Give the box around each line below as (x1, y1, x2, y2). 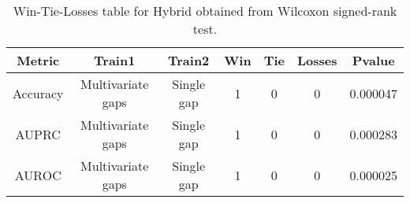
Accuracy (13, 83, 64, 102)
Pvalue (352, 51, 395, 69)
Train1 (94, 51, 136, 69)
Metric (17, 51, 60, 69)
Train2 (167, 51, 210, 69)
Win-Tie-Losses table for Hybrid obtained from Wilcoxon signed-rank (13, 2, 397, 20)
